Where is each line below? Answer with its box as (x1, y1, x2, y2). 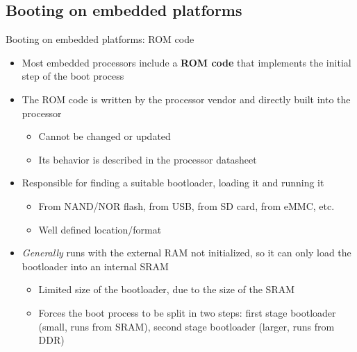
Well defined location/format (38, 222, 162, 236)
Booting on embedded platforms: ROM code (6, 32, 194, 46)
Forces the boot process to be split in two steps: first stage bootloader (38, 305, 336, 319)
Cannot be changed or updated (38, 129, 171, 143)
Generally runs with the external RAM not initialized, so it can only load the (22, 245, 351, 260)
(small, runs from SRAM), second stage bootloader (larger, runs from (38, 319, 335, 333)
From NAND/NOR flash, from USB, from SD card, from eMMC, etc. (38, 198, 335, 213)
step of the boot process (22, 69, 124, 83)
